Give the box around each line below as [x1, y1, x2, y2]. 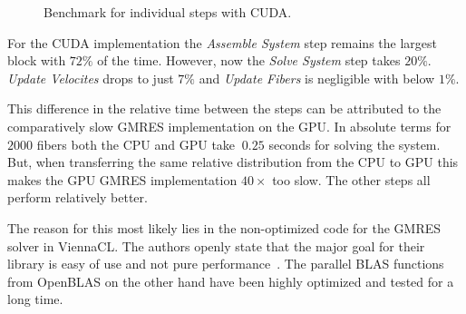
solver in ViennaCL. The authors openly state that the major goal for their [7, 236, 425, 255]
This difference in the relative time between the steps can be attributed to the [7, 99, 442, 118]
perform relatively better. [7, 188, 148, 207]
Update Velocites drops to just [7, 68, 174, 87]
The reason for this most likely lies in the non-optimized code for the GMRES [7, 218, 442, 237]
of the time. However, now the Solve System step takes [97, 51, 401, 70]
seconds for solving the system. [268, 134, 441, 153]
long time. [7, 289, 63, 309]
